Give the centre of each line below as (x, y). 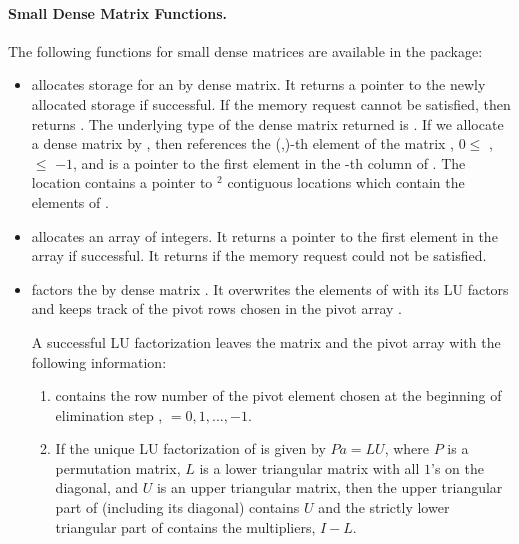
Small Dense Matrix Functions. (117, 12)
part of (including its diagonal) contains (177, 507)
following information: (99, 361)
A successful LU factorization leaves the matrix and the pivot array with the (266, 341)
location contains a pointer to (122, 182)
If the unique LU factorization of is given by (190, 448)
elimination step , (109, 414)
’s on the (458, 467)
